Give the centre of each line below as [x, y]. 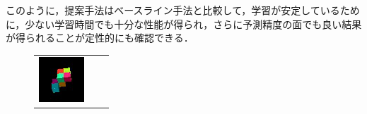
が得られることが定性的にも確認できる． [100, 38]
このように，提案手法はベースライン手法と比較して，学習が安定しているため [183, 10]
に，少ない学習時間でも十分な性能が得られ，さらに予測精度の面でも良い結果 [184, 24]
